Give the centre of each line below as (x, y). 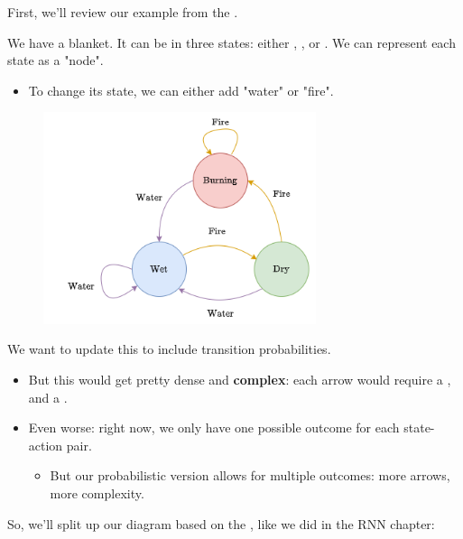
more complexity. (97, 493)
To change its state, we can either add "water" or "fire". (181, 90)
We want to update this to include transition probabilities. (169, 349)
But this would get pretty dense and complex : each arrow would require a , (240, 380)
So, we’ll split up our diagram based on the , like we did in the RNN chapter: (221, 523)
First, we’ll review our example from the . (123, 12)
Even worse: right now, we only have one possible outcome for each (214, 427)
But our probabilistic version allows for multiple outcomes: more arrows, (250, 475)
